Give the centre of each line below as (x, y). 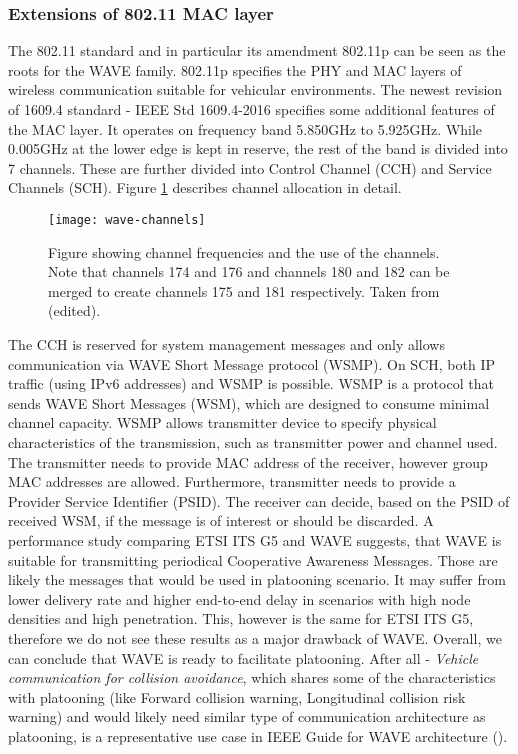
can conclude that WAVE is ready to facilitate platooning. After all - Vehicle (243, 657)
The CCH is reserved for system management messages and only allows (226, 344)
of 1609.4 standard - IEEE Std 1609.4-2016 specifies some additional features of (251, 109)
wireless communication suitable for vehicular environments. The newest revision (255, 89)
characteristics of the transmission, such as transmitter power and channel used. (253, 441)
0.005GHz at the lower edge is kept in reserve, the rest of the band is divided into (258, 148)
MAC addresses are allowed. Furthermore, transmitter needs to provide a (232, 481)
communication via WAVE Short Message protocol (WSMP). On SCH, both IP (251, 363)
